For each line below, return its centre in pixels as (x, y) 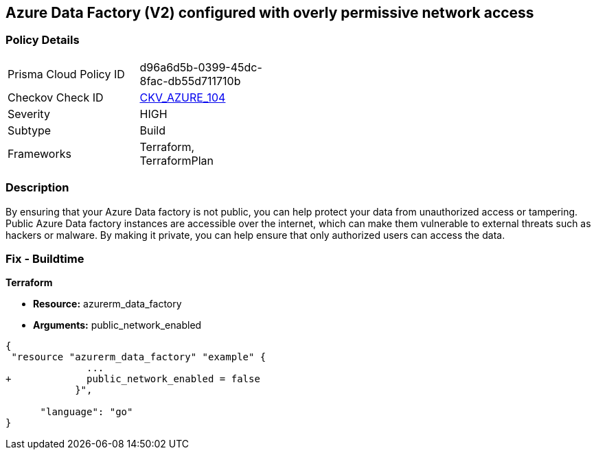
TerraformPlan (177, 160)
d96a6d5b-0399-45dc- (201, 67)
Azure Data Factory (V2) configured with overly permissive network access (270, 13)
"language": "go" (87, 412)
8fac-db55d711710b (190, 81)
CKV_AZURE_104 (183, 97)
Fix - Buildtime (45, 258)
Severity (29, 114)
